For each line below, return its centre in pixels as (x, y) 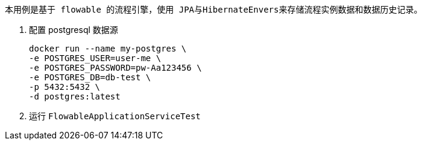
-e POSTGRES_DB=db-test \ (90, 77)
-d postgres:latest (75, 96)
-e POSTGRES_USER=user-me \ (95, 58)
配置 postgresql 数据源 (74, 30)
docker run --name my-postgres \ (108, 49)
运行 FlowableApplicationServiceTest (115, 116)
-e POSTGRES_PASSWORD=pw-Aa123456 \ (115, 68)
